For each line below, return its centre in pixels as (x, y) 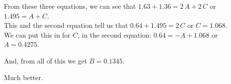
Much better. (23, 77)
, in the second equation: (115, 34)
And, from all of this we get (46, 60)
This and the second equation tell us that (66, 25)
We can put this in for (37, 34)
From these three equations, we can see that (70, 6)
